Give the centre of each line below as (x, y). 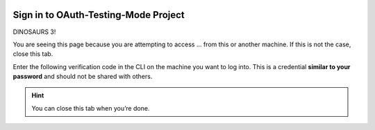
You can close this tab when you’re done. (91, 108)
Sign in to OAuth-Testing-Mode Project (99, 15)
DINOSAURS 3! (34, 32)
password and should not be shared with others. (83, 77)
